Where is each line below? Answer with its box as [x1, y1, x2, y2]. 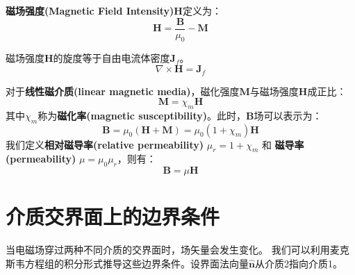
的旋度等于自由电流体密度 [53, 51, 170, 65]
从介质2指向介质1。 [254, 256, 342, 270]
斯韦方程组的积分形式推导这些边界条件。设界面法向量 [6, 256, 249, 270]
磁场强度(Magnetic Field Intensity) [6, 3, 174, 17]
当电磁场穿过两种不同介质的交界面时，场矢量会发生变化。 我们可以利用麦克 [6, 242, 349, 257]
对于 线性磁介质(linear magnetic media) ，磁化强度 [6, 83, 240, 98]
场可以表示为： [254, 108, 322, 122]
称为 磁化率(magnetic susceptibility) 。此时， [38, 108, 247, 122]
